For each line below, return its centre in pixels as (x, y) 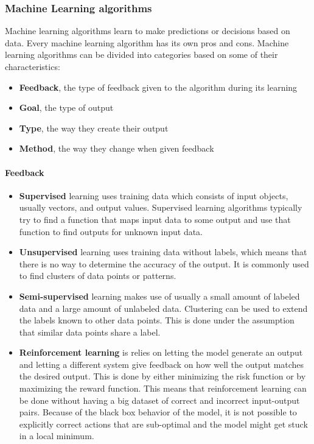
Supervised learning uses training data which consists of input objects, (154, 195)
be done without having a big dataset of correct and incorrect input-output (159, 400)
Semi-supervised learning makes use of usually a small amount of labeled (159, 296)
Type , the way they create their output (94, 128)
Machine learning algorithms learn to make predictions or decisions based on (148, 31)
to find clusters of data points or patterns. (98, 276)
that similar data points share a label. (90, 332)
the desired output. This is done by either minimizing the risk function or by (162, 376)
